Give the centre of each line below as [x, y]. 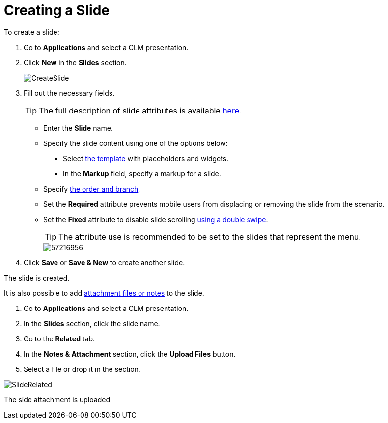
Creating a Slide [57, 10]
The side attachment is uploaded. [58, 399]
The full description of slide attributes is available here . [140, 110]
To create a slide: [32, 32]
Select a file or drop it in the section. [82, 369]
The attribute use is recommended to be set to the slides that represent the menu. [210, 237]
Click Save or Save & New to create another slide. [104, 262]
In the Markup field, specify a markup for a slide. [142, 173]
